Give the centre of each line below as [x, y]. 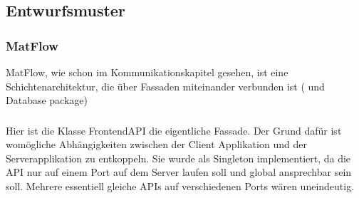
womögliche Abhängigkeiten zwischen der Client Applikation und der [156, 144]
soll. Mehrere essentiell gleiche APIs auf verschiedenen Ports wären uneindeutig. [180, 186]
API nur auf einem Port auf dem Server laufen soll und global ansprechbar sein [179, 172]
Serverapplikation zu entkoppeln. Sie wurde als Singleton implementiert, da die [178, 158]
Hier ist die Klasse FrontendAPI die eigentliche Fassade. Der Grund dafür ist [174, 130]
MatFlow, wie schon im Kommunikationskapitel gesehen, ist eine [147, 72]
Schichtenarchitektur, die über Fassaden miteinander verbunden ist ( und [165, 86]
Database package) [47, 100]
